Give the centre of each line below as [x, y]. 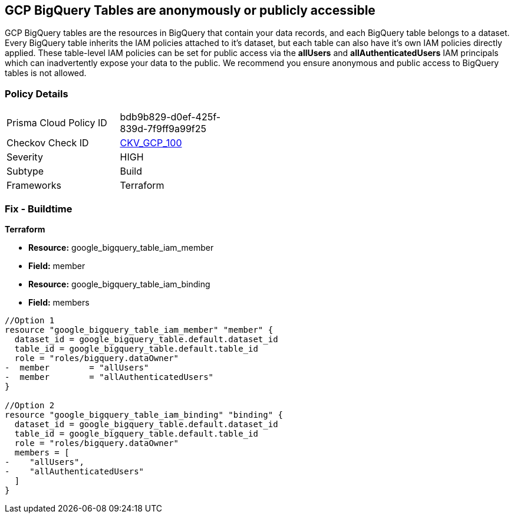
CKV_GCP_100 [151, 143]
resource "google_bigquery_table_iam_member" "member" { [139, 330]
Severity [25, 157]
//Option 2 [30, 405]
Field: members [59, 302]
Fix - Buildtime [39, 209]
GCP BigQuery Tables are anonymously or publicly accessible [190, 10]
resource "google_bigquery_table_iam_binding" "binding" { [144, 414]
